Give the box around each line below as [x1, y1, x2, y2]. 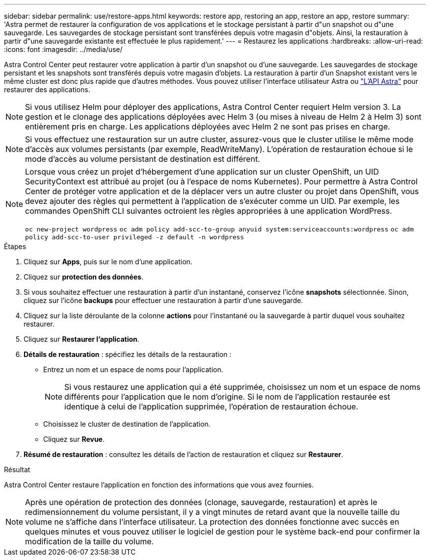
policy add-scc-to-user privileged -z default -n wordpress [25, 233, 244, 241]
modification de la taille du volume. [25, 536, 154, 546]
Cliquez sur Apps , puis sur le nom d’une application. [24, 257, 192, 266]
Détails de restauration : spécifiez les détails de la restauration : [24, 350, 232, 358]
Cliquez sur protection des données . [24, 273, 143, 281]
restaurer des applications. [4, 85, 90, 94]
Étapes [4, 242, 27, 251]
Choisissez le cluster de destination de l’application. [43, 420, 211, 428]
